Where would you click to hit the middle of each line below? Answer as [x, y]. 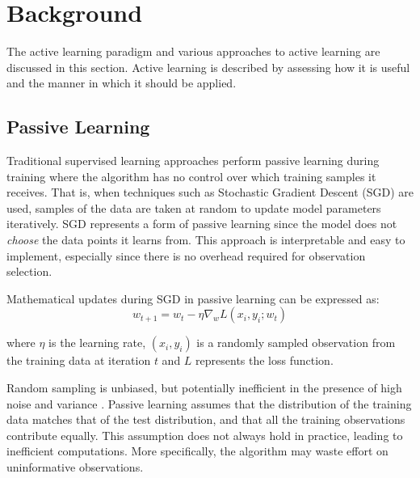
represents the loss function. [265, 360]
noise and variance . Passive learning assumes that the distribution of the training [209, 403]
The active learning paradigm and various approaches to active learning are [193, 51]
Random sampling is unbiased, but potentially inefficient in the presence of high [204, 388]
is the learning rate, [97, 343]
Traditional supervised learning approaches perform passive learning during [193, 161]
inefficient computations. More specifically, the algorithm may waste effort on [197, 451]
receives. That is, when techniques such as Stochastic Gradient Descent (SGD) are [210, 192]
